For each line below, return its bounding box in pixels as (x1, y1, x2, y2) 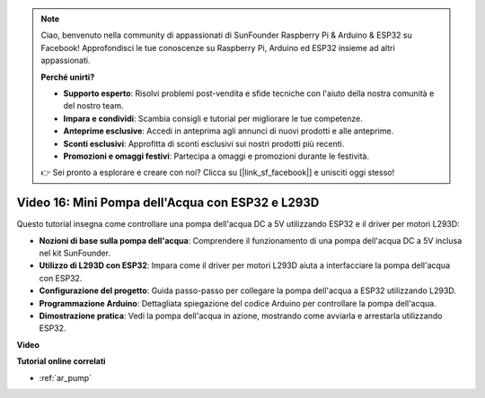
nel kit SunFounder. (39, 247, 111, 258)
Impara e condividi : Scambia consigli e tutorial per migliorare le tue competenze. (63, 113, 363, 124)
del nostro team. (63, 100, 124, 111)
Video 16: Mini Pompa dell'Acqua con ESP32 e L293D (16, 195, 320, 211)
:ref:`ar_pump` (39, 372, 93, 383)
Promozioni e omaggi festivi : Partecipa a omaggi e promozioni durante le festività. (63, 151, 370, 161)
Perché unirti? (40, 72, 95, 82)
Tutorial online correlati (16, 356, 106, 367)
